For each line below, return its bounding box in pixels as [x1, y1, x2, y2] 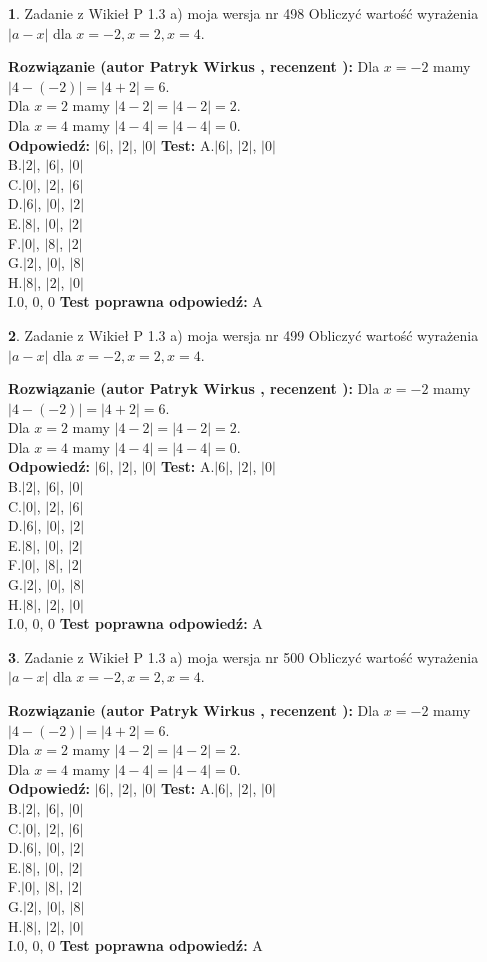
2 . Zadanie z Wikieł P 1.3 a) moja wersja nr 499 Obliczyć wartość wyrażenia [8, 324, 479, 345]
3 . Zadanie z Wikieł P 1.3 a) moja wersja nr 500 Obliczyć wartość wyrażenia [8, 646, 479, 667]
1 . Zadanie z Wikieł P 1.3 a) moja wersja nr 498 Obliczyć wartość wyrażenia [8, 3, 479, 23]
